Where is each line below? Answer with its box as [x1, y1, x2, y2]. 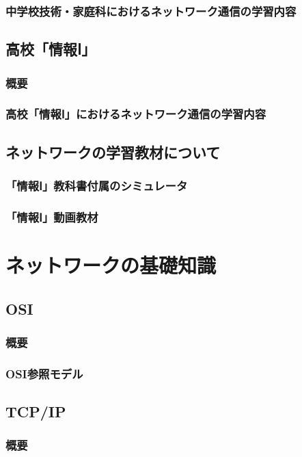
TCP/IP [5, 401, 66, 422]
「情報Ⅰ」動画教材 [5, 208, 98, 225]
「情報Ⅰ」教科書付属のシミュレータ [5, 177, 188, 194]
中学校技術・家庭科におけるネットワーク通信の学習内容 [5, 2, 297, 19]
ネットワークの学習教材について [5, 141, 221, 162]
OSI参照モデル [5, 365, 83, 382]
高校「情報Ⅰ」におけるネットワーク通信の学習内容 [5, 105, 266, 122]
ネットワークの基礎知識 [5, 250, 217, 278]
